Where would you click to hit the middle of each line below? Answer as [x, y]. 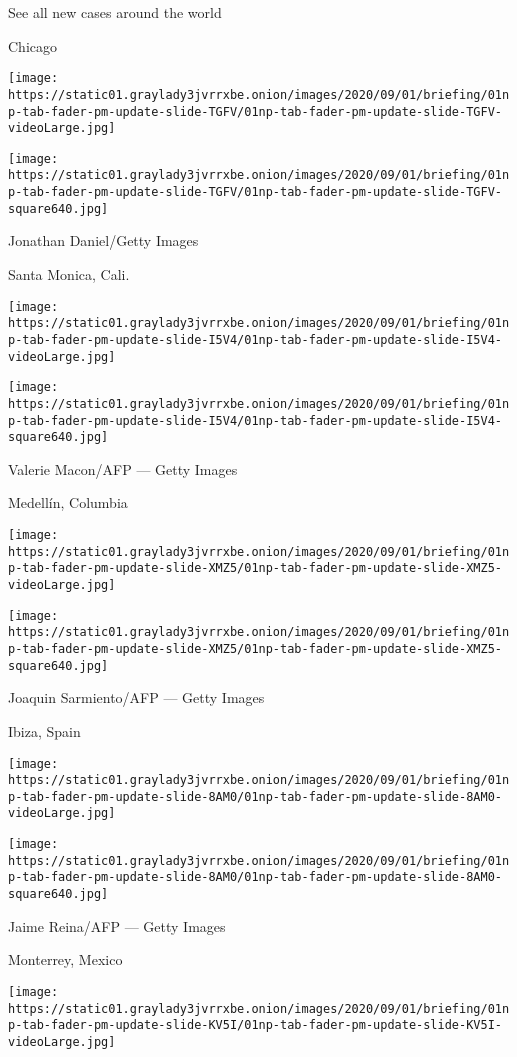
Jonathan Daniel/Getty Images [103, 240]
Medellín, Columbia [68, 502]
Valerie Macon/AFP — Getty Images [123, 468]
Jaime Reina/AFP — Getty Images [117, 925]
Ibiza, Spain [44, 730]
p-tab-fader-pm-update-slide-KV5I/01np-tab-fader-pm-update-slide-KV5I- [255, 1025]
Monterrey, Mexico [65, 959]
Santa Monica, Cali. [69, 274]
